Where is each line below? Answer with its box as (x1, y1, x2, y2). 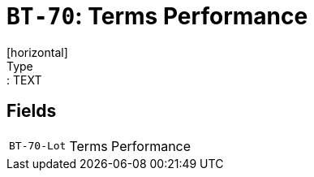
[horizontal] (6, 45, 68, 59)
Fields (6, 101, 57, 122)
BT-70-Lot (9, 140, 67, 153)
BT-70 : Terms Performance (6, 2, 308, 30)
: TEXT (6, 72, 42, 87)
